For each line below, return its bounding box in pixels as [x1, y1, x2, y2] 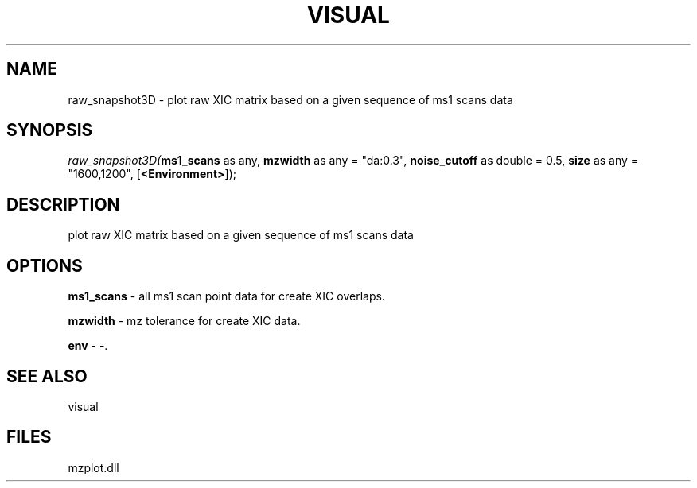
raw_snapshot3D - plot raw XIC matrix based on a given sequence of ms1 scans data [68, 92, 513, 107]
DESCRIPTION [6, 194, 120, 215]
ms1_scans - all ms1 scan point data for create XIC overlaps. [68, 289, 385, 304]
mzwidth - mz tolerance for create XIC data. [68, 314, 301, 328]
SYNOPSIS [6, 120, 93, 141]
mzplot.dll [68, 460, 119, 474]
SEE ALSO [6, 366, 88, 386]
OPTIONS [6, 255, 83, 276]
